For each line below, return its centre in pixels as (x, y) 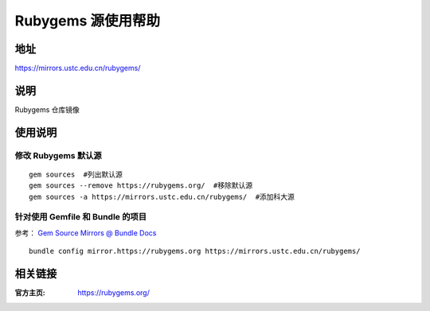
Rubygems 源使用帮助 (88, 21)
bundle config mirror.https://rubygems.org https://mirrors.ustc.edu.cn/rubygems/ (195, 251)
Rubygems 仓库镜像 (47, 109)
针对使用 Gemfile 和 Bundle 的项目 (81, 217)
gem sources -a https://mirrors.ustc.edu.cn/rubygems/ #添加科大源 (162, 196)
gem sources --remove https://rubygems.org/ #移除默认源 (141, 186)
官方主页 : (30, 293)
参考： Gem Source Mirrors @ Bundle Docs (86, 233)
